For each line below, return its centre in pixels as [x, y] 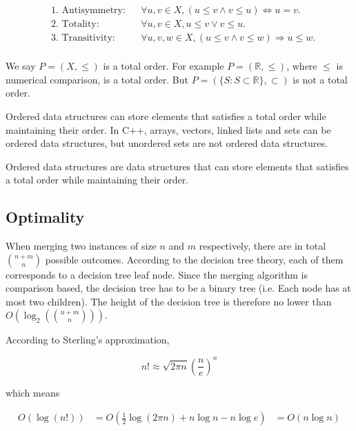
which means [33, 392]
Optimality [45, 217]
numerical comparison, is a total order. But [97, 79]
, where [302, 66]
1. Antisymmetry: [88, 11]
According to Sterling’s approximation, [88, 340]
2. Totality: [75, 24]
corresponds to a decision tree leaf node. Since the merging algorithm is [157, 274]
